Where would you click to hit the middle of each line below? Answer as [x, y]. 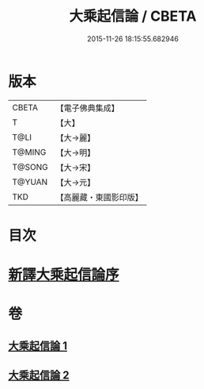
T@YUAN [30, 182]
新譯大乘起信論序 [64, 275]
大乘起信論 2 [39, 375]
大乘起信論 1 [38, 346]
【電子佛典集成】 [88, 108]
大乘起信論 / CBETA [133, 16]
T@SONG [30, 167]
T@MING [29, 152]
